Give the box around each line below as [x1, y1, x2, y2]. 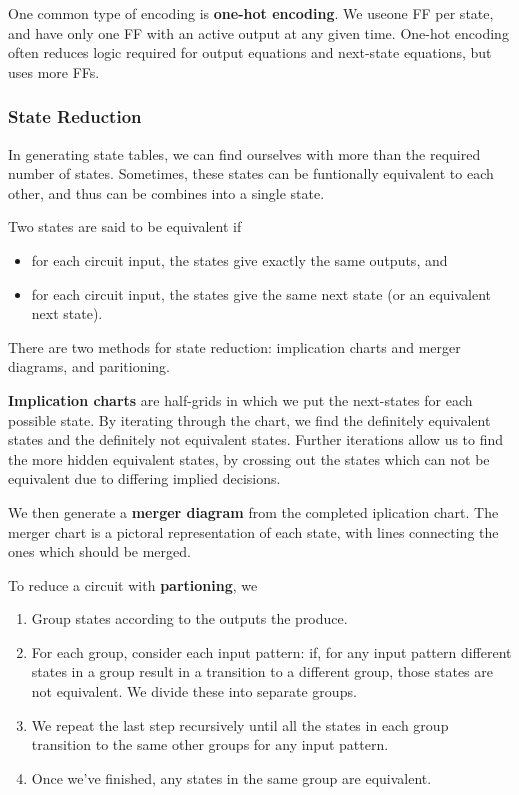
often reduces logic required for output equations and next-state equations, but [8, 42, 492, 63]
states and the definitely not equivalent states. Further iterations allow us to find [8, 429, 504, 450]
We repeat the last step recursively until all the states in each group [31, 714, 449, 735]
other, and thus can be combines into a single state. [8, 182, 325, 203]
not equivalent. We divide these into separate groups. [31, 681, 357, 702]
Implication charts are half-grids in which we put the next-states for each [8, 389, 473, 410]
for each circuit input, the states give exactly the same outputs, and [31, 249, 448, 270]
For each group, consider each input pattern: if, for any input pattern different [31, 641, 512, 662]
